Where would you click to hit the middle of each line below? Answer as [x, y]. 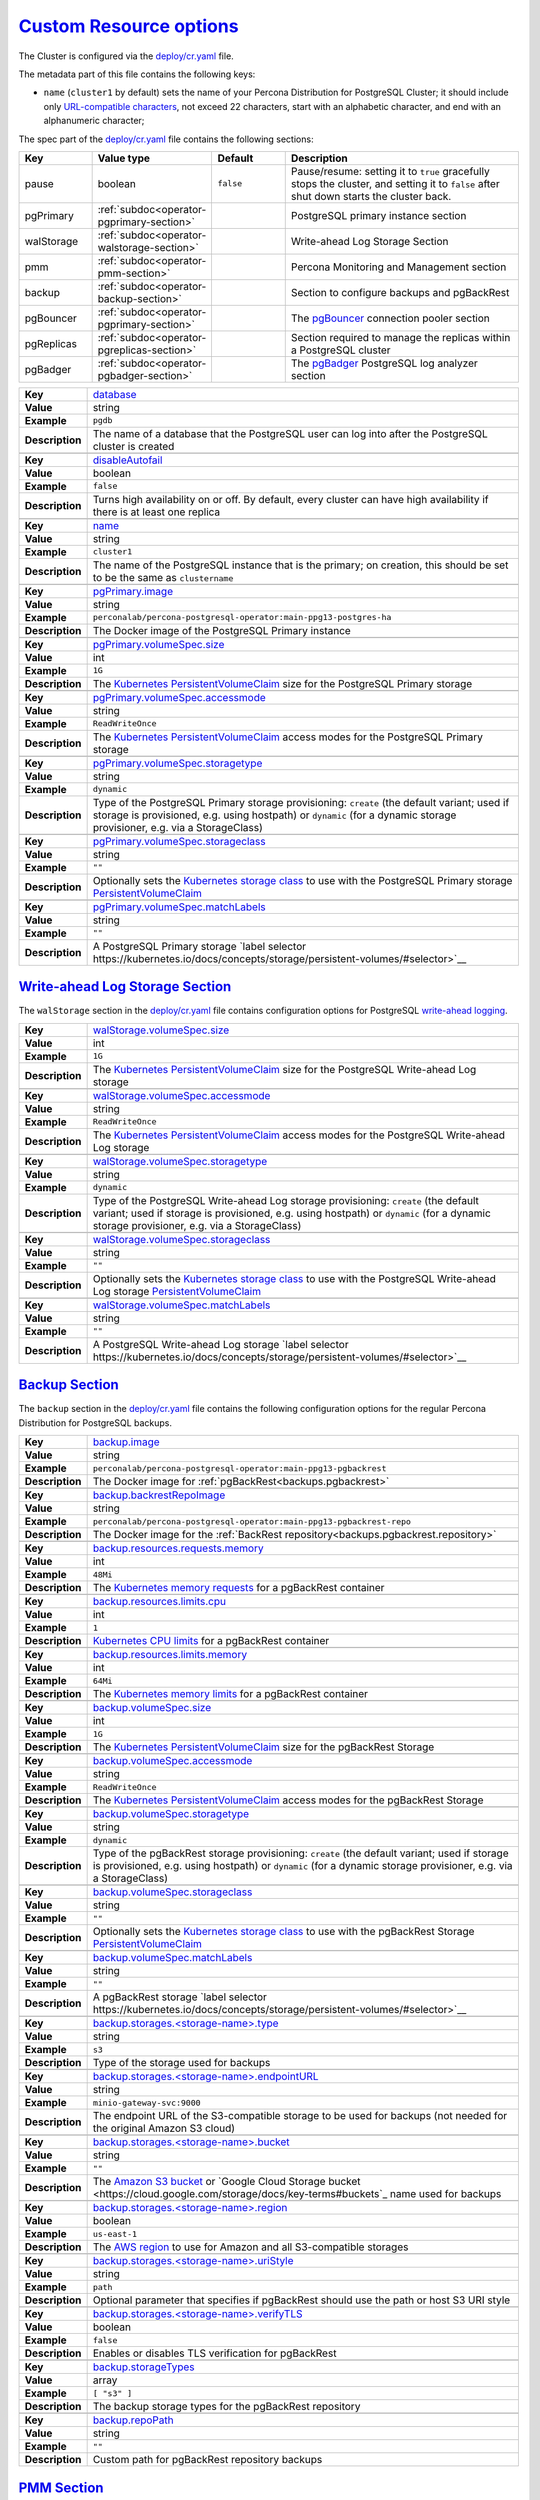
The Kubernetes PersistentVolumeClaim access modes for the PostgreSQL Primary [288, 737]
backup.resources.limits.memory [170, 1655]
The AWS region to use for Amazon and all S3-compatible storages [250, 2247]
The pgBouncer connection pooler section [390, 318]
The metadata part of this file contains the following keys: [137, 74]
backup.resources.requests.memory [178, 1548]
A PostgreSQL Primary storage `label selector [199, 946]
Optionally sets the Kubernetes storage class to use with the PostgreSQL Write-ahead [294, 1278]
